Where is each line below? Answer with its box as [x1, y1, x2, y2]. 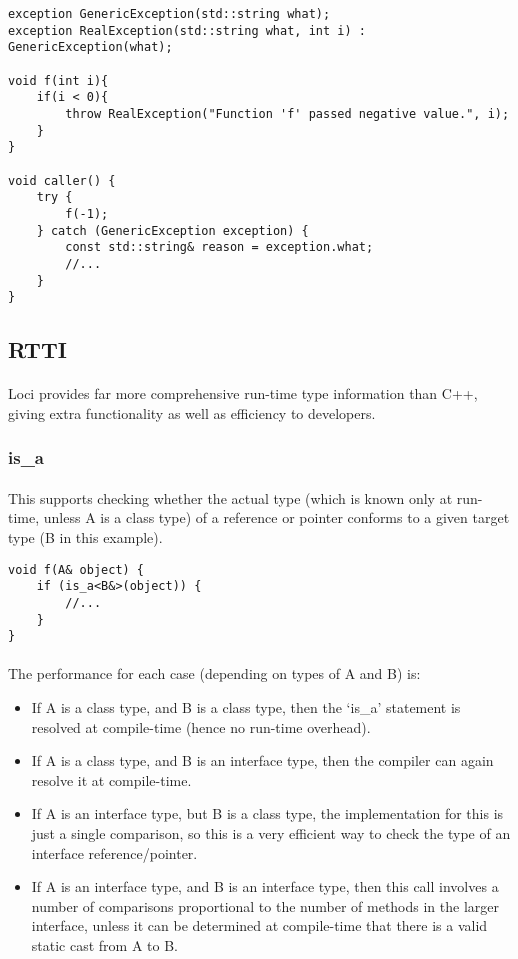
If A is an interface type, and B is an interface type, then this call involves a [31, 876, 499, 897]
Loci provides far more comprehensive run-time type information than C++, [8, 383, 478, 404]
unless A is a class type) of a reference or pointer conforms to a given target [43, 507, 510, 528]
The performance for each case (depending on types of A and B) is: [8, 663, 421, 684]
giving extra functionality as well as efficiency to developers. [8, 402, 376, 423]
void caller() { [8, 173, 116, 188]
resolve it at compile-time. [31, 769, 192, 790]
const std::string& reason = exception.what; [65, 240, 374, 255]
